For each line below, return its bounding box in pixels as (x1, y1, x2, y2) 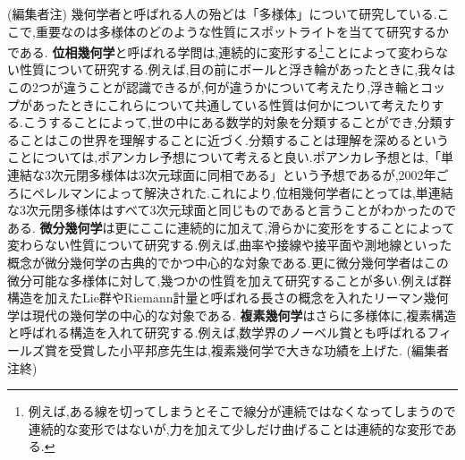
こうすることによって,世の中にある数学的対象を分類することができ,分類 (22, 113, 443, 132)
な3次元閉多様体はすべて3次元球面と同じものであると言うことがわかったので (7, 200, 457, 219)
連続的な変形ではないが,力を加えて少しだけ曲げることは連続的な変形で (28, 419, 444, 438)
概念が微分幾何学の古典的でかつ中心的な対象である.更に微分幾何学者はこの (7, 252, 449, 271)
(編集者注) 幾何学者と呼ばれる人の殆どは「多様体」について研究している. (7, 4, 437, 22)
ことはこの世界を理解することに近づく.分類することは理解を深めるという (19, 130, 449, 149)
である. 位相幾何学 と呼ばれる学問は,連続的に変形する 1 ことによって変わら (7, 40, 436, 61)
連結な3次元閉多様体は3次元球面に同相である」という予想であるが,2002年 (7, 166, 436, 183)
